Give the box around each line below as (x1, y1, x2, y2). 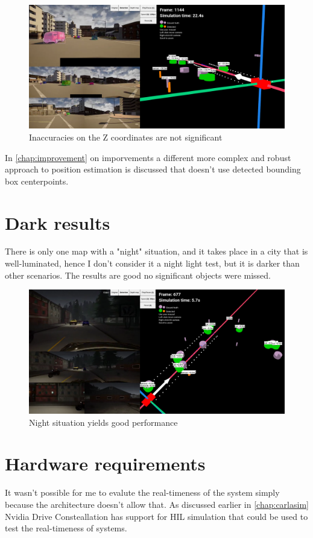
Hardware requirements (5, 451, 206, 476)
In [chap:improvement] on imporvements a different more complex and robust (5, 151, 291, 163)
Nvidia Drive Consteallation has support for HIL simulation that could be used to (5, 510, 308, 522)
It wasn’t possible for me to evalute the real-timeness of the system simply (5, 486, 280, 499)
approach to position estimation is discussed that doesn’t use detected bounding (5, 163, 301, 176)
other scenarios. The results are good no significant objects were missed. (5, 268, 271, 281)
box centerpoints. (5, 174, 69, 187)
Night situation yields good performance (29, 416, 178, 428)
